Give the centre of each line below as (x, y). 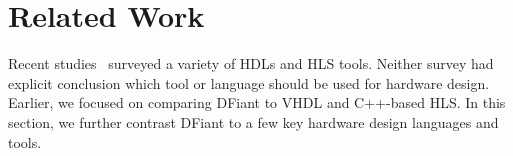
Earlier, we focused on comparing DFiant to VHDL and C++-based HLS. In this (257, 102)
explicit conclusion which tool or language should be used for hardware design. (249, 82)
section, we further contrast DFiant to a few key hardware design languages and (253, 121)
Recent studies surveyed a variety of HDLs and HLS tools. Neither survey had (251, 63)
